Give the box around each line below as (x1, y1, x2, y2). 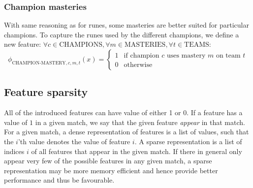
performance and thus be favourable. (4, 175, 115, 185)
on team (216, 52, 241, 59)
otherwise (124, 62, 153, 69)
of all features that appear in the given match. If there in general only (31, 146, 242, 156)
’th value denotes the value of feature (18, 136, 130, 146)
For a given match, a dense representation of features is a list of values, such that (4, 126, 249, 137)
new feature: (4, 39, 41, 49)
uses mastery (166, 52, 206, 59)
